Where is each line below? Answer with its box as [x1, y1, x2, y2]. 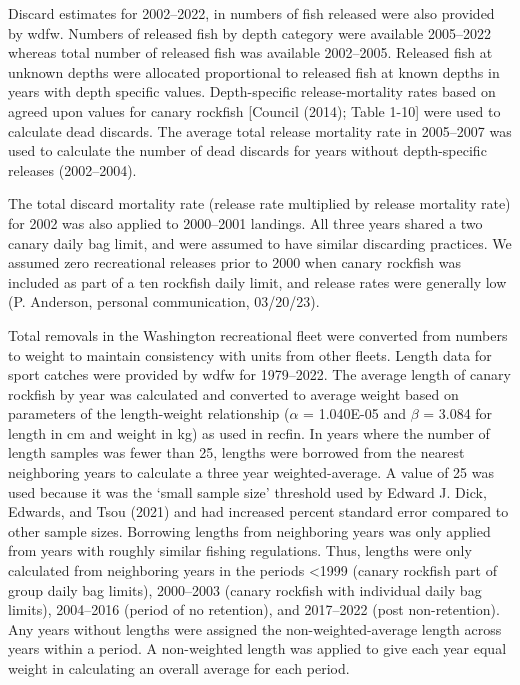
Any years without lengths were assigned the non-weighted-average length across [8, 618, 502, 639]
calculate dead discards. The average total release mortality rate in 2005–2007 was [8, 120, 512, 141]
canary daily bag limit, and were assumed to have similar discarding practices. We [8, 232, 512, 253]
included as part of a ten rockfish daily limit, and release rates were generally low [8, 271, 507, 292]
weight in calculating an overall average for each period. [8, 658, 350, 678]
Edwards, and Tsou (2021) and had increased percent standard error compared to [8, 501, 509, 522]
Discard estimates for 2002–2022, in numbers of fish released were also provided [8, 3, 495, 23]
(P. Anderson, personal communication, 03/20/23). [8, 291, 320, 312]
